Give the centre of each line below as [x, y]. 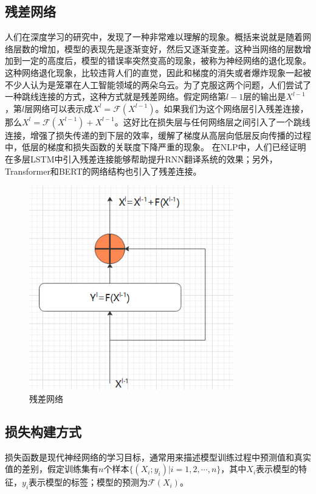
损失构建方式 [43, 431]
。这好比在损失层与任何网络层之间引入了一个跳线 [212, 121]
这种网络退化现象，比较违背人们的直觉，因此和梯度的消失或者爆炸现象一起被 [158, 72]
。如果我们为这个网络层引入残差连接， [232, 108]
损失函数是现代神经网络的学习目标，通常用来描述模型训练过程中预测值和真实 [158, 457]
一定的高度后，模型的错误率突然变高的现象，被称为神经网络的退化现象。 [166, 61]
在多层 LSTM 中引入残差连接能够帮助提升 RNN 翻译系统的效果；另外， [141, 158]
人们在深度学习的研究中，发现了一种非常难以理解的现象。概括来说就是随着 [154, 37]
